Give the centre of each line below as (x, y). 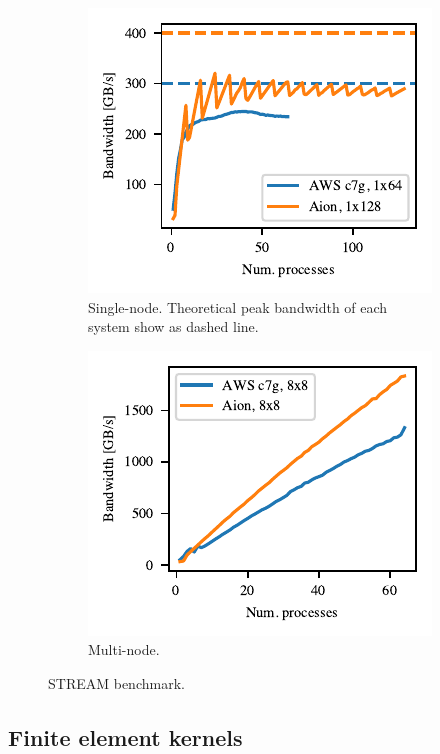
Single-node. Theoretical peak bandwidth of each (238, 306)
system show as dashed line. (173, 326)
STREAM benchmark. (116, 682)
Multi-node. (124, 649)
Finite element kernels (125, 736)
